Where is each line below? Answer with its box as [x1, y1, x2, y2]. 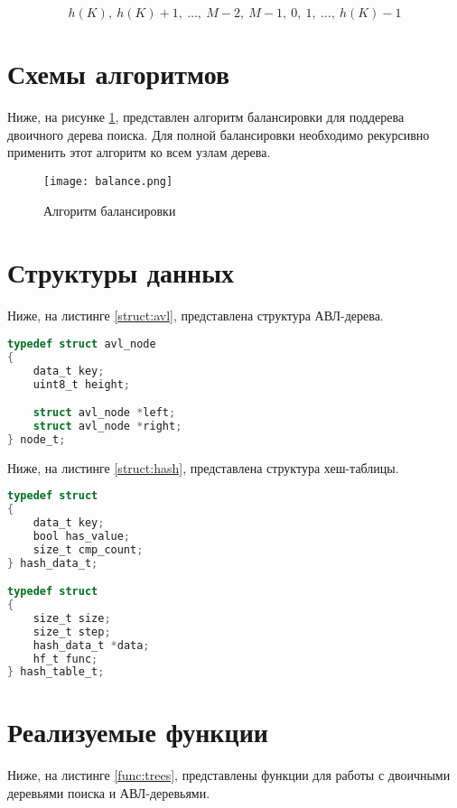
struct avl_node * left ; [33, 406, 176, 420]
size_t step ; [33, 625, 111, 638]
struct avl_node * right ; [33, 419, 182, 432]
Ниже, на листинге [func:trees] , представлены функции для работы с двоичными [7, 766, 451, 785]
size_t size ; [33, 611, 111, 625]
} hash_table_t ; [7, 665, 105, 679]
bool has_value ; [33, 529, 131, 543]
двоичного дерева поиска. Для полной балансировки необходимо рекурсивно [7, 125, 430, 144]
